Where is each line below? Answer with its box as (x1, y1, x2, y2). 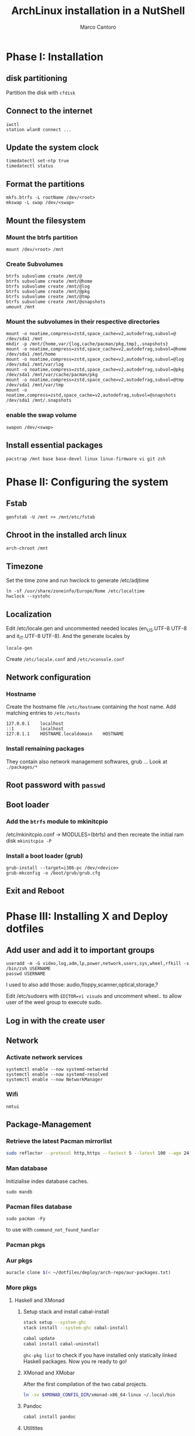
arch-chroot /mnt (6, 545, 48, 551)
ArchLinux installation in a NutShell (11, 4, 185, 18)
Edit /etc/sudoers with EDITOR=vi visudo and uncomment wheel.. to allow (6, 992, 182, 1000)
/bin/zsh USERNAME (6, 966, 51, 972)
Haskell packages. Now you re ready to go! (23, 1357, 127, 1365)
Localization (6, 609, 52, 619)
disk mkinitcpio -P (6, 837, 52, 844)
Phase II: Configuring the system (6, 475, 169, 489)
